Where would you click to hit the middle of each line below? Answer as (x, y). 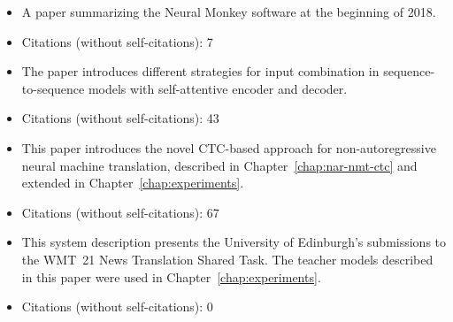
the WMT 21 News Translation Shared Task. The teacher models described (227, 259)
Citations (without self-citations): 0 (117, 307)
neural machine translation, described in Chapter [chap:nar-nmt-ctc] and (219, 165)
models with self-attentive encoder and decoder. (218, 88)
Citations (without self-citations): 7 (117, 41)
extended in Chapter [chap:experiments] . (133, 183)
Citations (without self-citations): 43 (120, 118)
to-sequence (53, 88)
